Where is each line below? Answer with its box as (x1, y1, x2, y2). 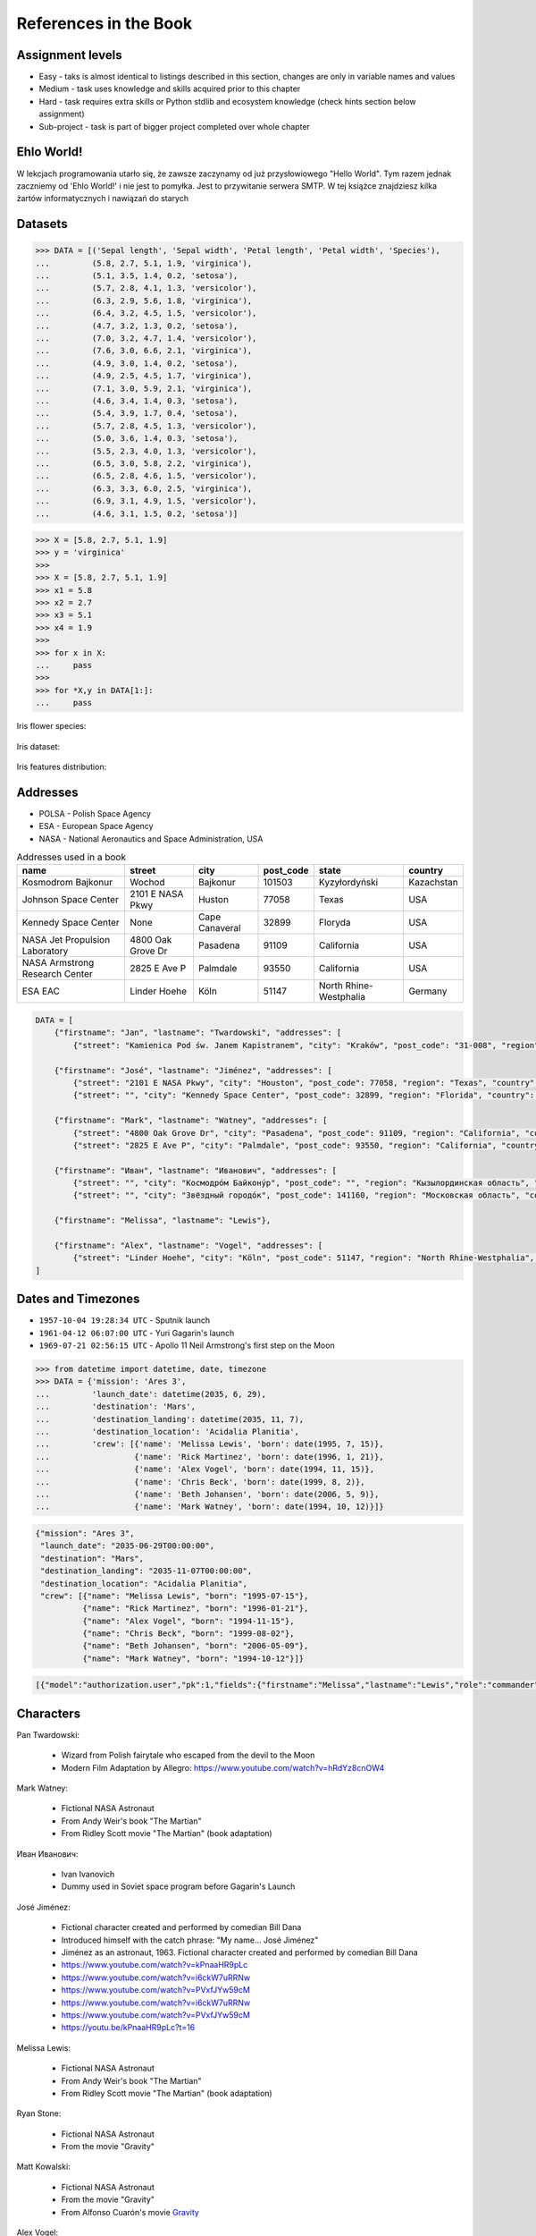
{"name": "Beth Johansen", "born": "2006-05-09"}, (81, 1641, 309, 1651)
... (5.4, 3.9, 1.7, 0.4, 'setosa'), (35, 408, 239, 419)
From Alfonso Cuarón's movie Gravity (61, 2206, 200, 2217)
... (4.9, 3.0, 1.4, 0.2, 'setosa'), (35, 358, 239, 368)
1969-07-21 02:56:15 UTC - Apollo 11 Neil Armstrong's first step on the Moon (38, 1340, 335, 1351)
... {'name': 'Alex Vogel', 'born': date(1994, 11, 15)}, (35, 1464, 375, 1475)
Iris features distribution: (16, 761, 107, 772)
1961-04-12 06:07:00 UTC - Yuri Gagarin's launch (38, 1327, 235, 1338)
